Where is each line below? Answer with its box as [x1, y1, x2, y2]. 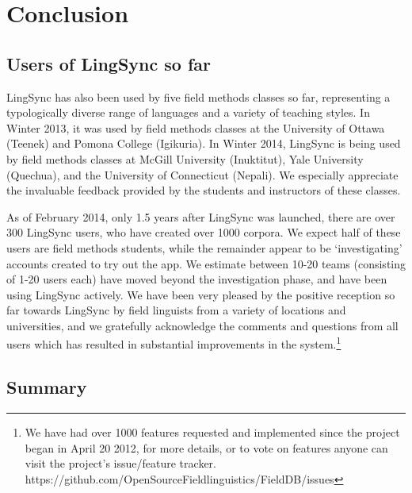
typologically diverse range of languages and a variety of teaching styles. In [6, 104, 370, 121]
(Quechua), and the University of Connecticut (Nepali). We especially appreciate [6, 166, 399, 183]
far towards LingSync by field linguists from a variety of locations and [6, 302, 346, 318]
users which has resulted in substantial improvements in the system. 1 [6, 333, 341, 352]
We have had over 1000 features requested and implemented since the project [25, 423, 400, 440]
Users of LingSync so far [6, 51, 212, 75]
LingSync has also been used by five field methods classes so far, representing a [6, 88, 391, 105]
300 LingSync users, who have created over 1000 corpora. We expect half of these [6, 224, 401, 241]
